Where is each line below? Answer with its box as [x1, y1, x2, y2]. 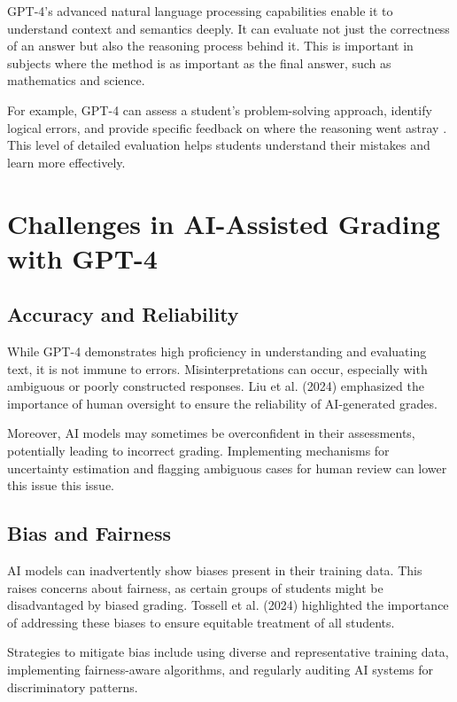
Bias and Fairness [7, 519, 171, 547]
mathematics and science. [7, 71, 145, 90]
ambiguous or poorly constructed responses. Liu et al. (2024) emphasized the [7, 377, 424, 395]
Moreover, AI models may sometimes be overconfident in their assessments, [7, 424, 415, 442]
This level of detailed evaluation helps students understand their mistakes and [7, 136, 430, 154]
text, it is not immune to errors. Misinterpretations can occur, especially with [7, 359, 428, 378]
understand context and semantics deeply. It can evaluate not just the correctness [7, 19, 450, 37]
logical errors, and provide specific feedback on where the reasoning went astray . [7, 118, 447, 136]
